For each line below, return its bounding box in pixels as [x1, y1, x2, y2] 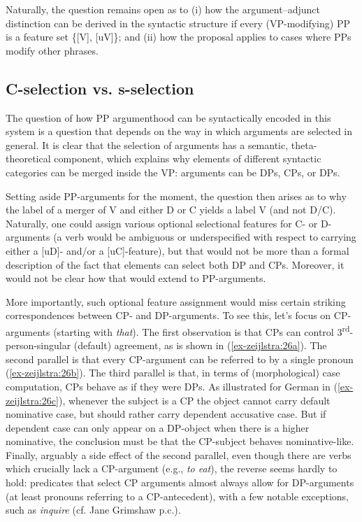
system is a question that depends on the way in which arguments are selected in [6, 124, 353, 139]
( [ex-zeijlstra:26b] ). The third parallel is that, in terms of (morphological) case [6, 365, 340, 380]
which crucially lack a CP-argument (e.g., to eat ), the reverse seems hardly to [6, 461, 338, 476]
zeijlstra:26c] [6, 393, 59, 407]
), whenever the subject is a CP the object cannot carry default [58, 393, 331, 407]
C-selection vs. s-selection [6, 77, 194, 99]
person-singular [6, 338, 71, 353]
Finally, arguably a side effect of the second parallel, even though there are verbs [6, 447, 352, 462]
